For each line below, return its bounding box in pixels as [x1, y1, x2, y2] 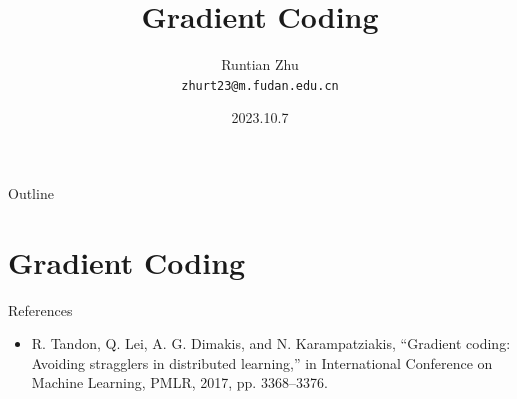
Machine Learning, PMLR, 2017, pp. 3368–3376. [31, 372, 328, 393]
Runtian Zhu [221, 54, 299, 75]
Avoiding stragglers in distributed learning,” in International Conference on [31, 352, 493, 373]
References [8, 299, 73, 320]
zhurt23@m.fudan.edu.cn [181, 78, 339, 93]
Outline [8, 182, 54, 203]
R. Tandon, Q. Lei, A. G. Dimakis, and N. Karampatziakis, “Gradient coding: [31, 333, 511, 354]
